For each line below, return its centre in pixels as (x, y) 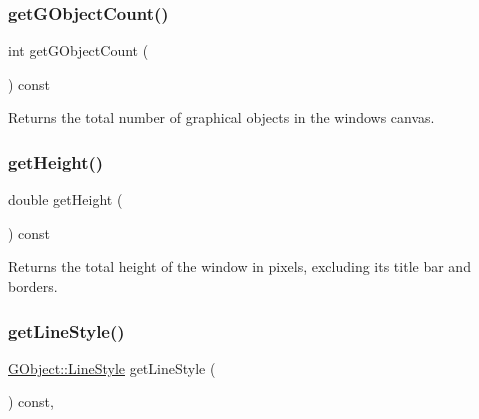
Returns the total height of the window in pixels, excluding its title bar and (239, 266)
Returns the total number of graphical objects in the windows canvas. (221, 117)
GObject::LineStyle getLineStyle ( (112, 367)
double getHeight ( (65, 199)
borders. (33, 286)
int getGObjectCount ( (78, 50)
